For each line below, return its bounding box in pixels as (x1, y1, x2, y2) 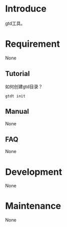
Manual (5, 107, 29, 116)
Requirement (5, 38, 60, 50)
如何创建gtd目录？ (5, 84, 43, 90)
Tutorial (5, 69, 30, 78)
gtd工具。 (5, 20, 25, 26)
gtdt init (5, 94, 26, 99)
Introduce (5, 3, 46, 15)
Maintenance (5, 200, 61, 212)
